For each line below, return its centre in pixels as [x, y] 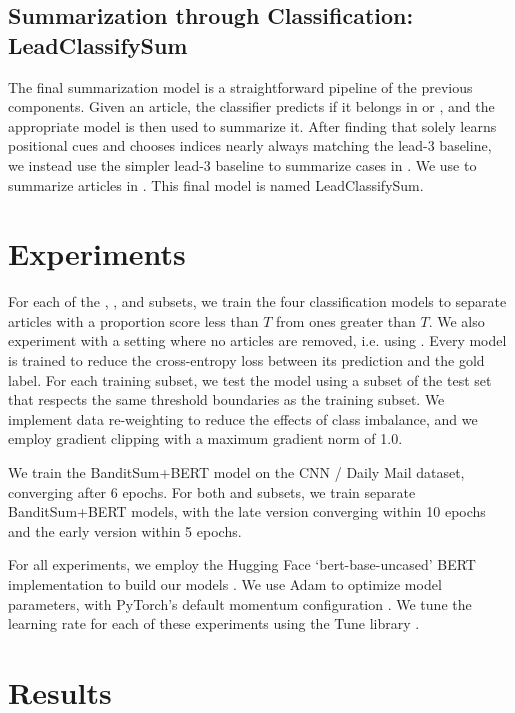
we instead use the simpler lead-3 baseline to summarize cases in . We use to [242, 164]
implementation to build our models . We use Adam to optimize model [225, 584]
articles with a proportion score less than [133, 320]
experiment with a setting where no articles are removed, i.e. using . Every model [257, 340]
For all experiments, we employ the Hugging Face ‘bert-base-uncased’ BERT [242, 564]
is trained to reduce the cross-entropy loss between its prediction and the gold [246, 360]
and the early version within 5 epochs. [125, 530]
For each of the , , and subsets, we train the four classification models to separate [257, 301]
